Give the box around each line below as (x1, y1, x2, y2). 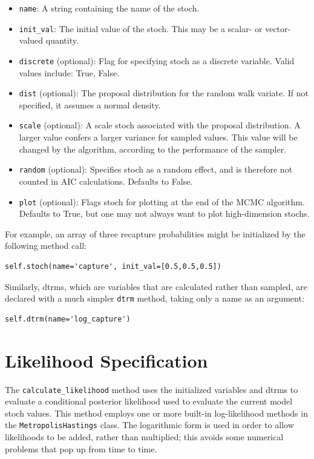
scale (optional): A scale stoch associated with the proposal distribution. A (19, 119, 301, 131)
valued (19, 34, 44, 47)
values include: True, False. (19, 66, 120, 79)
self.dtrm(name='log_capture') (5, 314, 131, 323)
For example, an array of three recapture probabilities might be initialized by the (5, 227, 306, 240)
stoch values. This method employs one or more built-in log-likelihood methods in (5, 406, 308, 419)
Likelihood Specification (5, 348, 208, 372)
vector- (265, 22, 291, 35)
